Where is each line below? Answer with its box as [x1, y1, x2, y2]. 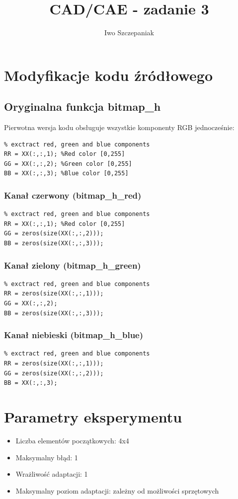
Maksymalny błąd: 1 [15, 452, 78, 462]
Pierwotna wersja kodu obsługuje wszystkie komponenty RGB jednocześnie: [4, 122, 235, 133]
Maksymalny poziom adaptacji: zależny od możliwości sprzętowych [15, 485, 219, 496]
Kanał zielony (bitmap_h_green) [4, 259, 141, 271]
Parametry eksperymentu [4, 407, 182, 427]
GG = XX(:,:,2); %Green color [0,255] [4, 160, 132, 167]
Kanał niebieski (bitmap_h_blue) [4, 329, 144, 341]
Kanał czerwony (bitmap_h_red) [4, 189, 142, 201]
